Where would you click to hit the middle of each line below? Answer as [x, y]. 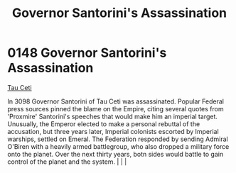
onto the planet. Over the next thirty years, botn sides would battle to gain [116, 154]
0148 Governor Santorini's [87, 53]
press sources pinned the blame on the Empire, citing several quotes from [116, 108]
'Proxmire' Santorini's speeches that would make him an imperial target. [113, 116]
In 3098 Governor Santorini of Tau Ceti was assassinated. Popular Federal [116, 101]
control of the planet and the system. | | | [67, 162]
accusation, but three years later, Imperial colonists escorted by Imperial [113, 131]
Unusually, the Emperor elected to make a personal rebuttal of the [104, 124]
